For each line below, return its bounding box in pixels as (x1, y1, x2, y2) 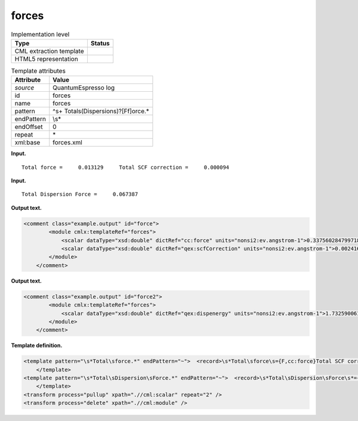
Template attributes (11, 67, 66, 75)
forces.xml (53, 138, 83, 147)
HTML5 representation (14, 54, 79, 63)
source (14, 83, 35, 92)
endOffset (14, 123, 43, 131)
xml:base (14, 138, 41, 147)
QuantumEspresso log (53, 83, 115, 92)
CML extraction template (14, 47, 84, 55)
